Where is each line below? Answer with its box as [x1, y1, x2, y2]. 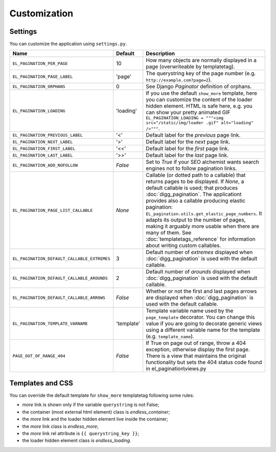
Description [146, 50, 175, 57]
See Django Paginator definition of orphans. [146, 83, 252, 90]
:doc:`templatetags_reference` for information [146, 235, 256, 243]
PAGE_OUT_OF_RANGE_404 [12, 353, 66, 358]
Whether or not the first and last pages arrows [146, 288, 257, 295]
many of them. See [146, 229, 192, 236]
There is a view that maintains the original [146, 352, 246, 359]
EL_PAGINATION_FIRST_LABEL [12, 146, 76, 151]
